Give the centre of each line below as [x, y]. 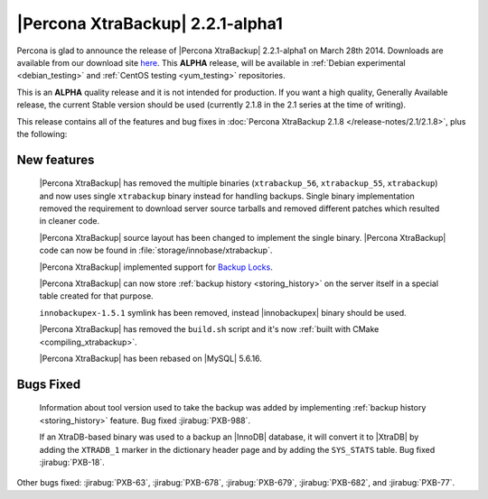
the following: [42, 134]
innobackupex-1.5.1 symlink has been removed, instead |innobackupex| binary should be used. [223, 312]
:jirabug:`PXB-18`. [72, 462]
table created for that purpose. [96, 296]
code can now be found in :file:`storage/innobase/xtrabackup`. [156, 250]
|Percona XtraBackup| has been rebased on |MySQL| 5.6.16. [150, 358]
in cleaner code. [69, 221]
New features [56, 159]
